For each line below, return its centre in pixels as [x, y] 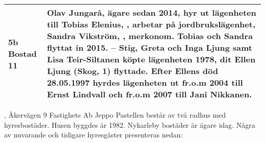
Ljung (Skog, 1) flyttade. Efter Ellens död [132, 71]
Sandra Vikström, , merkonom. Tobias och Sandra [150, 36]
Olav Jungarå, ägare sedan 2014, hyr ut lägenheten [152, 12]
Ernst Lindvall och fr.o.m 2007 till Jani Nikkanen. [150, 94]
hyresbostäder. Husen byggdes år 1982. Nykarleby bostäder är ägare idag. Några [130, 124]
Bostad [22, 53]
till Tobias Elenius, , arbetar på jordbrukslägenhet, [151, 24]
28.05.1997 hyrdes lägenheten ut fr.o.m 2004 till [145, 82]
